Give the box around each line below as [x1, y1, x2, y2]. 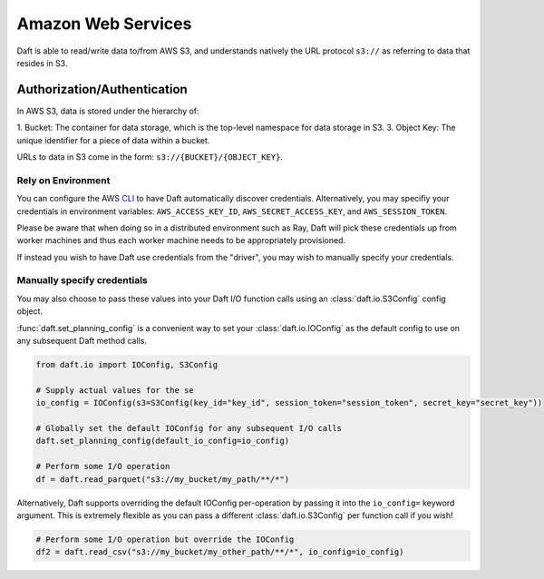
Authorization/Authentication [16, 82, 188, 97]
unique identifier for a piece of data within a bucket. [16, 134, 210, 145]
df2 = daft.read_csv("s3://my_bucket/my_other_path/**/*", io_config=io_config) [35, 547, 404, 557]
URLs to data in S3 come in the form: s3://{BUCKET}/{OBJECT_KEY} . [16, 152, 283, 162]
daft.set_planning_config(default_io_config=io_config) [35, 436, 290, 447]
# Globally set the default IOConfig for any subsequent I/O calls [35, 423, 343, 433]
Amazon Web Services [16, 14, 192, 34]
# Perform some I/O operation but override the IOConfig [35, 534, 295, 545]
